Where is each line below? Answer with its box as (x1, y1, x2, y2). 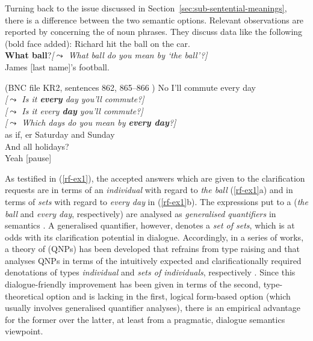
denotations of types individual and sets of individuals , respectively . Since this (5, 266, 296, 278)
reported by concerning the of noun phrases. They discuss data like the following (5, 25, 303, 38)
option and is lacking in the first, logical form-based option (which (46, 289, 291, 302)
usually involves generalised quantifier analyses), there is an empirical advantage (5, 301, 301, 314)
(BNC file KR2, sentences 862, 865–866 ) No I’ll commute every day (5, 81, 256, 93)
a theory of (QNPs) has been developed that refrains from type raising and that (5, 242, 300, 255)
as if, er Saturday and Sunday (5, 127, 115, 140)
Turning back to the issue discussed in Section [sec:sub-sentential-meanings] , (5, 2, 287, 14)
